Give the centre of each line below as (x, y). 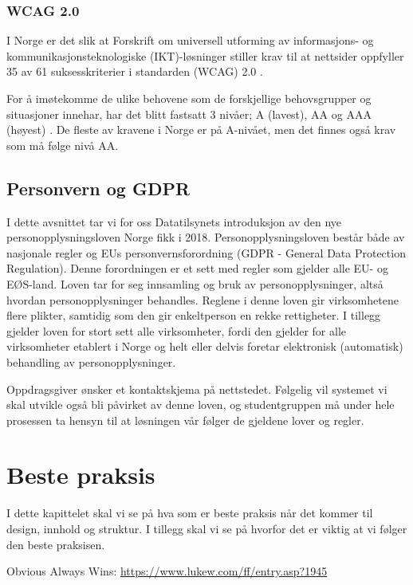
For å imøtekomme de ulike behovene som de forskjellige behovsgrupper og (189, 98)
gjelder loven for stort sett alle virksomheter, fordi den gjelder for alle (177, 330)
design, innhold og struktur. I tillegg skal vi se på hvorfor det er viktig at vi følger (207, 529)
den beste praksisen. (56, 544)
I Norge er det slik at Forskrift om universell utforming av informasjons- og (190, 40)
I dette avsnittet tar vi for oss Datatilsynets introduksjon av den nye (174, 221)
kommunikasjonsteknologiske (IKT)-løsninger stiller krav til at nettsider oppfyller (205, 55)
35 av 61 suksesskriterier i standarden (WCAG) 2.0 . (135, 71)
